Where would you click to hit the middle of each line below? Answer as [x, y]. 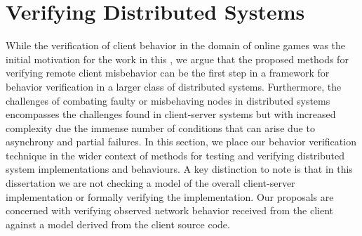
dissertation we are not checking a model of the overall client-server [150, 183]
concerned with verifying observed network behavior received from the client [170, 210]
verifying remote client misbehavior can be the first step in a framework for [168, 73]
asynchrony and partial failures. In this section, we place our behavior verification [181, 142]
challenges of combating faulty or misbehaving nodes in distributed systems [168, 100]
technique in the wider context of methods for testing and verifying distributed [175, 155]
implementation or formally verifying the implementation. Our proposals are [170, 196]
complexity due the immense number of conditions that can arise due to [160, 127]
